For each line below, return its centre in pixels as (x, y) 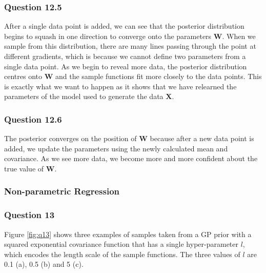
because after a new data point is (202, 138)
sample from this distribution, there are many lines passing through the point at (130, 46)
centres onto (23, 76)
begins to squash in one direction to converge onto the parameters (108, 36)
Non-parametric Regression (62, 191)
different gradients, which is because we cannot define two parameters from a (125, 56)
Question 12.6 (33, 119)
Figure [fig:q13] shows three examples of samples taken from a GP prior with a (128, 234)
